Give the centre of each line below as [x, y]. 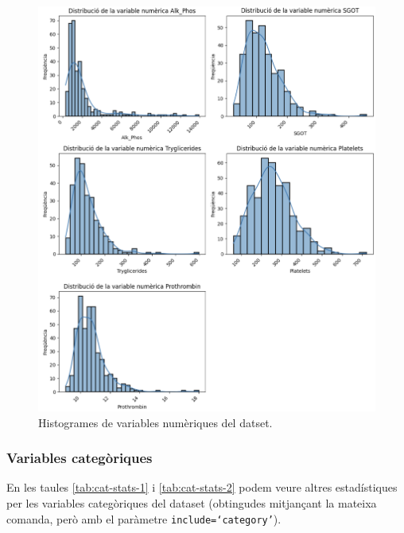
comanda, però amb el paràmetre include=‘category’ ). [144, 518]
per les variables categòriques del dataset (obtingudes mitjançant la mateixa [192, 502]
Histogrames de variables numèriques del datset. [155, 422]
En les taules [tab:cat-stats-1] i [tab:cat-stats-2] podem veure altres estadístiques [202, 487]
